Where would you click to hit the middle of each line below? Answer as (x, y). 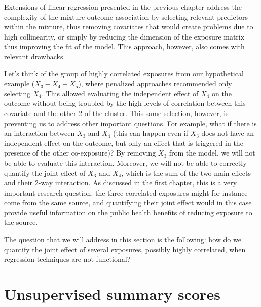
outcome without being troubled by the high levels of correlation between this (125, 103)
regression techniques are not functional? (67, 259)
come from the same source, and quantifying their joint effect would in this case (128, 202)
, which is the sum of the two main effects (186, 172)
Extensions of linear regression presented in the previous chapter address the (123, 7)
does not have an (228, 133)
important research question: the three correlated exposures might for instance (126, 192)
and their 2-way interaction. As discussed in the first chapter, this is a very (121, 183)
